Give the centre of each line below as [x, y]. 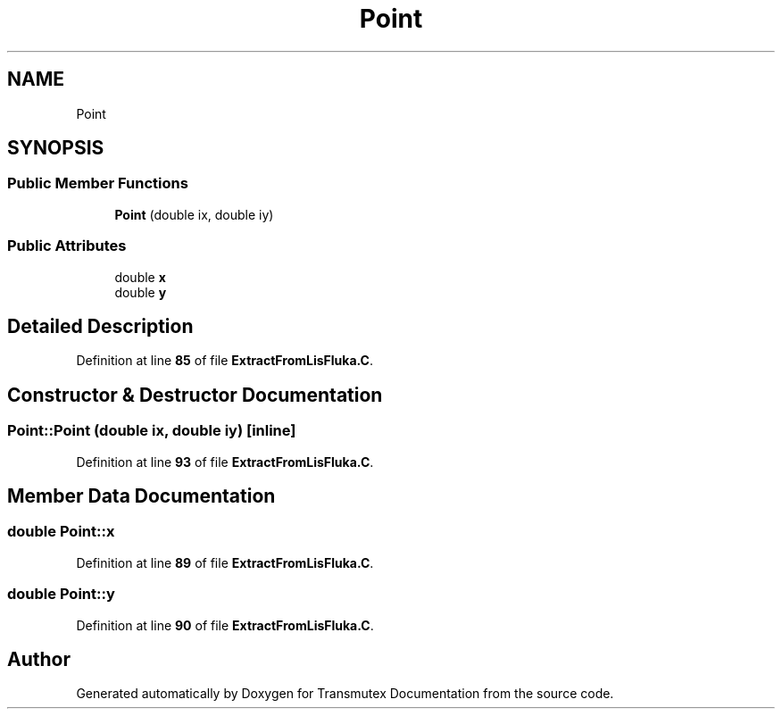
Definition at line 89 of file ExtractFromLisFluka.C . [225, 562]
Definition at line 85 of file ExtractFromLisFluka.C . [225, 361]
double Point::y [61, 594]
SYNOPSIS [56, 148]
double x [140, 277]
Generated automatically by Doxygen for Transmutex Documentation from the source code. [345, 694]
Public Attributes [67, 246]
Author [39, 660]
